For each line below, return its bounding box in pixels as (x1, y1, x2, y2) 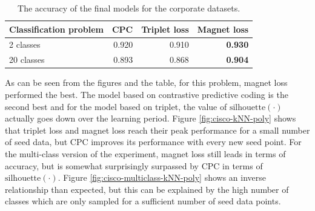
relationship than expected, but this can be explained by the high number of (5, 183, 289, 195)
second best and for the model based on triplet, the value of (5, 100, 227, 112)
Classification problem (9, 22, 104, 35)
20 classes (9, 53, 45, 66)
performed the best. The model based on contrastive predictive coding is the (5, 88, 288, 100)
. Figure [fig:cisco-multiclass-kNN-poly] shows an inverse (58, 171, 266, 184)
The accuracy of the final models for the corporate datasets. (18, 2, 240, 14)
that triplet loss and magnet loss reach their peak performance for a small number (5, 123, 310, 136)
